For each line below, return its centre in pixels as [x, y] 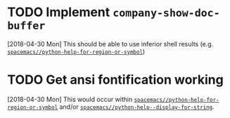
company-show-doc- [166, 13]
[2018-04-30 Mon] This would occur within [70, 99]
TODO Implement [59, 12]
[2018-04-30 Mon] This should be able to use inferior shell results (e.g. [110, 44]
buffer [26, 26]
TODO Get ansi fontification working [115, 80]
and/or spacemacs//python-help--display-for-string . [137, 107]
